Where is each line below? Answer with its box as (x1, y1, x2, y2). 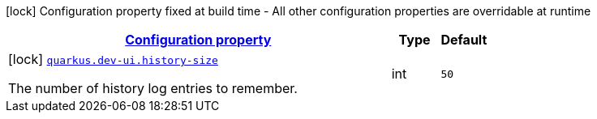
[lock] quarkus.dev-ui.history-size (8, 51, 218, 67)
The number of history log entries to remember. (8, 80, 298, 96)
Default (440, 32, 487, 48)
